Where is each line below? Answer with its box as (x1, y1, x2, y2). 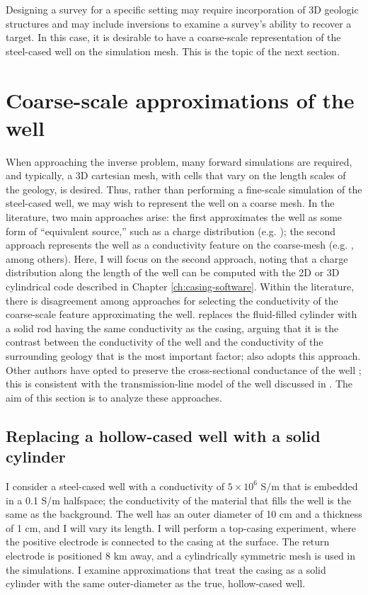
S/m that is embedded (260, 478, 358, 493)
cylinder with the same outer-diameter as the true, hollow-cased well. (6, 576, 306, 591)
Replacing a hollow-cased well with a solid (6, 424, 321, 446)
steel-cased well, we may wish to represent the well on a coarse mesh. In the (6, 195, 335, 210)
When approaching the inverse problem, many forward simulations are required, (6, 154, 352, 169)
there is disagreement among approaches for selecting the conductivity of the (6, 293, 338, 307)
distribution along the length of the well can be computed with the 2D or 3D (6, 265, 340, 280)
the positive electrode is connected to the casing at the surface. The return (6, 534, 330, 549)
